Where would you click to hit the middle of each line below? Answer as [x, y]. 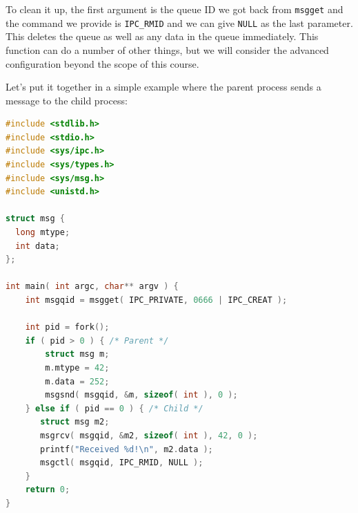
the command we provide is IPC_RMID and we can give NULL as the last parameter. [179, 22]
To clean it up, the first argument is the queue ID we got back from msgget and [175, 9]
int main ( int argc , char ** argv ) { [92, 287]
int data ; [38, 246]
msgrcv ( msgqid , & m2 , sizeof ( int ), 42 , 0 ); [149, 435]
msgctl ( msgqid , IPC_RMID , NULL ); [122, 463]
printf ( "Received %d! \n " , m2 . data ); [127, 449]
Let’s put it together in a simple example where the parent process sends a [163, 87]
